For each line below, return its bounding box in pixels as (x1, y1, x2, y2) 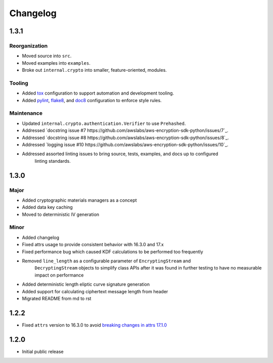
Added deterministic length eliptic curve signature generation (22, 281, 150, 288)
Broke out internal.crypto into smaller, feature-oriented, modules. (22, 67, 167, 73)
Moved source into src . (22, 53, 72, 59)
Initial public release (22, 348, 64, 354)
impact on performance (34, 272, 84, 278)
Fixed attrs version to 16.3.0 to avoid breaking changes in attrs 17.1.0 (22, 322, 167, 328)
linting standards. (34, 158, 71, 164)
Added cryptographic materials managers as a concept (22, 197, 137, 203)
